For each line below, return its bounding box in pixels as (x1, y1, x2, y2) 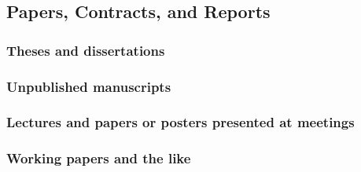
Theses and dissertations (6, 40, 165, 60)
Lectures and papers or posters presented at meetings (6, 112, 355, 132)
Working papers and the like (6, 148, 191, 168)
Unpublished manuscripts (6, 76, 171, 96)
